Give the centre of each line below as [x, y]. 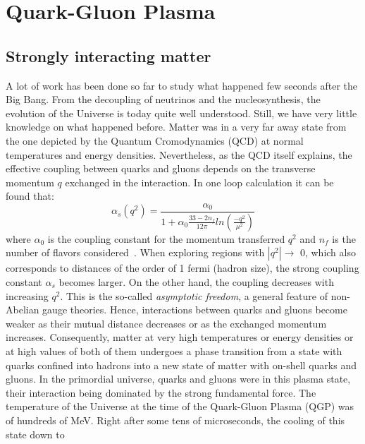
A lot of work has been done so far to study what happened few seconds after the [182, 85]
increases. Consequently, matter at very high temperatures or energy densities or [180, 337]
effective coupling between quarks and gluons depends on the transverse [161, 168]
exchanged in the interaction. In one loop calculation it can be [199, 182]
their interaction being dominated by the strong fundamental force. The [161, 392]
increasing [27, 295]
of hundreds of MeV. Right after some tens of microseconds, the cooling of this [175, 420]
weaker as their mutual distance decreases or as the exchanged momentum [166, 323]
